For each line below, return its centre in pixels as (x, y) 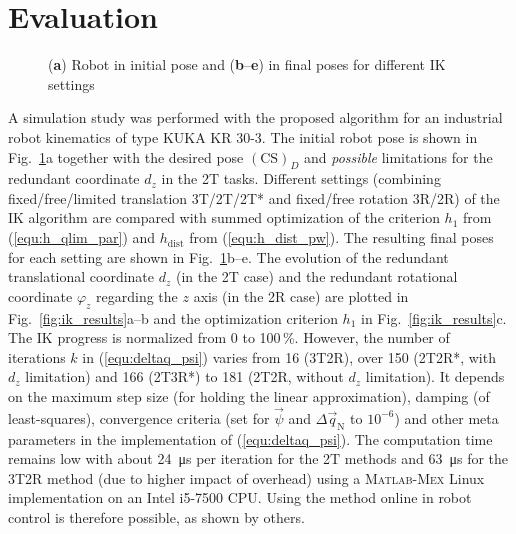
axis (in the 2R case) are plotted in (301, 295)
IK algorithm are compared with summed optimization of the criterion (224, 217)
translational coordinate (81, 276)
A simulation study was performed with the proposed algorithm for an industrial (255, 117)
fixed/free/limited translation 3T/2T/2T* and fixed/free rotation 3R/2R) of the (254, 197)
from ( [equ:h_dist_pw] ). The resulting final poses (341, 237)
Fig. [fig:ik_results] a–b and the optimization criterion (173, 317)
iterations (37, 356)
